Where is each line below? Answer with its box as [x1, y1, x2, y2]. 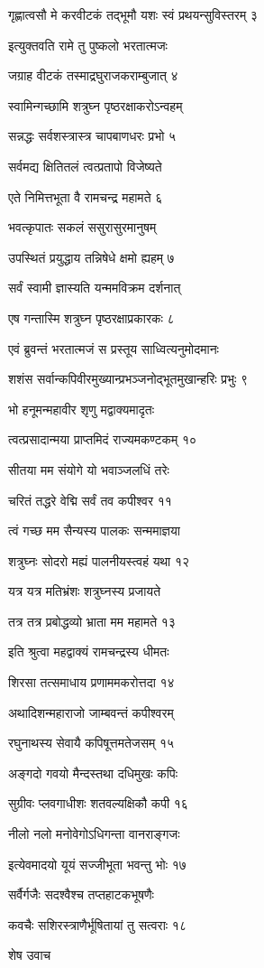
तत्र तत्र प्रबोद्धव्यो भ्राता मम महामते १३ [8, 611, 176, 630]
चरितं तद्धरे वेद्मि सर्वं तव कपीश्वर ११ [8, 490, 172, 509]
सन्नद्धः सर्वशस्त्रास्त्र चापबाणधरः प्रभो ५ [8, 126, 177, 145]
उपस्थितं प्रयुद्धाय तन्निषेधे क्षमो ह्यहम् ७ [8, 247, 175, 266]
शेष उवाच [8, 945, 51, 964]
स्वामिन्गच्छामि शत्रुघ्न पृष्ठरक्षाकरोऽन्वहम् [8, 96, 183, 115]
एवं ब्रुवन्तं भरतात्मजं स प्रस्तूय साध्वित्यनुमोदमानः [8, 339, 219, 358]
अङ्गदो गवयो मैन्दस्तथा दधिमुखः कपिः [8, 763, 178, 782]
